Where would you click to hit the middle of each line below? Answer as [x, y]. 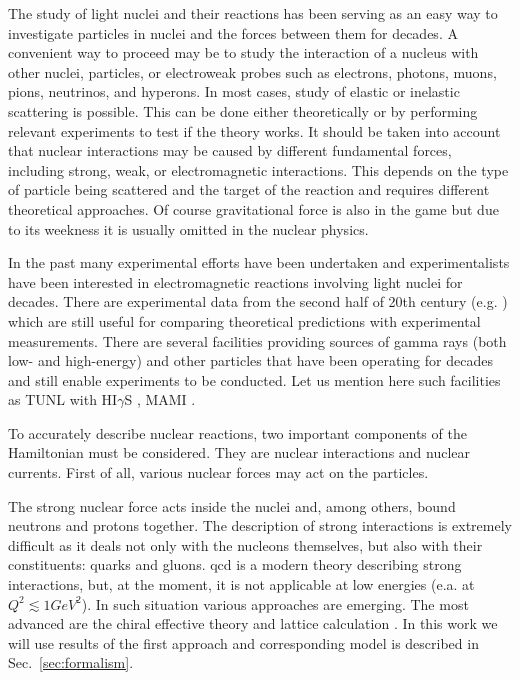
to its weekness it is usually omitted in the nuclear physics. [188, 228]
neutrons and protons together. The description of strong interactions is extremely [260, 525]
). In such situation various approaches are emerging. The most [275, 603]
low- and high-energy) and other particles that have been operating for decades [250, 360]
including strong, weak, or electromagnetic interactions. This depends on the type [258, 169]
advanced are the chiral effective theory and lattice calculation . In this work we [253, 623]
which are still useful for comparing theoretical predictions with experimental [244, 320]
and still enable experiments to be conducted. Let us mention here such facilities [254, 379]
